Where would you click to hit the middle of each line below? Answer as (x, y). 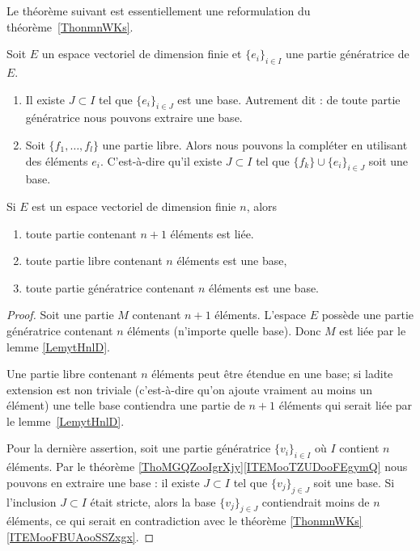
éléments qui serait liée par (346, 405)
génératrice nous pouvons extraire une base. (134, 118)
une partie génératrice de (348, 54)
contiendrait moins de (316, 501)
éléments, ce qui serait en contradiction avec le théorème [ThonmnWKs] (185, 521)
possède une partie (368, 315)
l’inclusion (32, 501)
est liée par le (373, 330)
